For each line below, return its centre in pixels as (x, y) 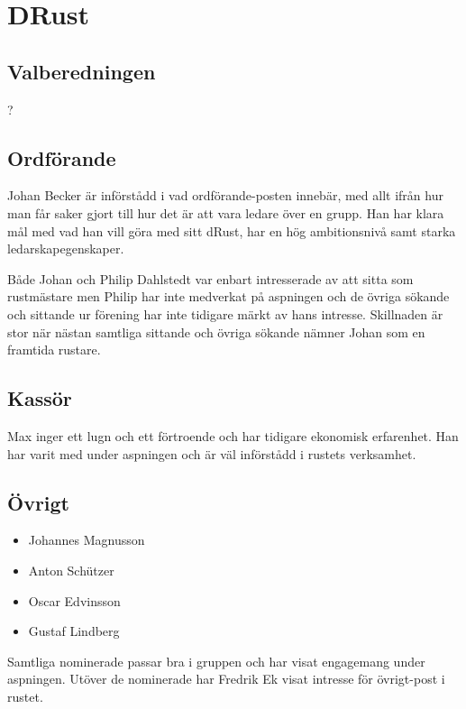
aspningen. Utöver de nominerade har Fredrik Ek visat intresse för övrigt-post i (226, 679)
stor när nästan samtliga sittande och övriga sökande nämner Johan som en (216, 331)
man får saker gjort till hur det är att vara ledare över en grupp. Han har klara (226, 212)
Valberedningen (82, 71)
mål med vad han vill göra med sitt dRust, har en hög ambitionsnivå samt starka (232, 230)
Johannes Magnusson (87, 540)
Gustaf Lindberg (74, 631)
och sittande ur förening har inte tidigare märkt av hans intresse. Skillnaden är (225, 313)
